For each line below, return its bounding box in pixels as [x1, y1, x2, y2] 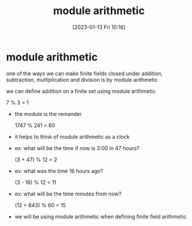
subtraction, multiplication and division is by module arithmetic [6, 76, 158, 83]
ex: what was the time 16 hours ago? [14, 167, 104, 174]
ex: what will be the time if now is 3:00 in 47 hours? [14, 144, 140, 151]
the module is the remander [14, 110, 82, 117]
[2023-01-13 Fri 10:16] [72, 24, 125, 31]
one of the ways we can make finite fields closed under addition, [6, 69, 163, 77]
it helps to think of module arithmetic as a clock [14, 133, 130, 140]
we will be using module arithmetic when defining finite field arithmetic [14, 213, 187, 220]
